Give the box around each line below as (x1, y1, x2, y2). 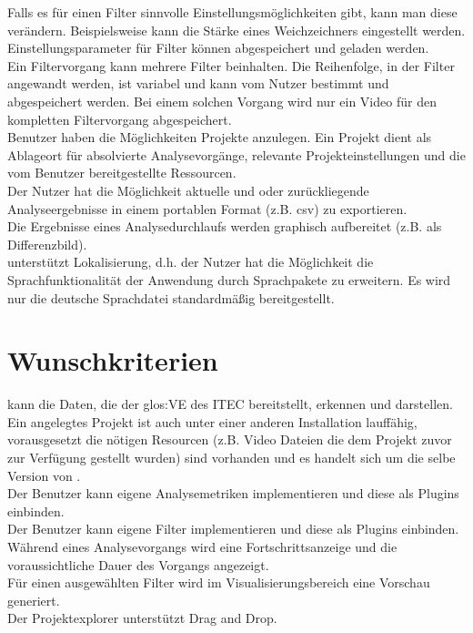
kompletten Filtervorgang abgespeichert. (7, 109, 232, 128)
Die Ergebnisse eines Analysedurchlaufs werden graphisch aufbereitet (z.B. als (7, 217, 442, 236)
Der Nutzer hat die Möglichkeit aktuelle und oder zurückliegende (7, 180, 369, 199)
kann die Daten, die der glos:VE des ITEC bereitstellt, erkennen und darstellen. (7, 394, 453, 413)
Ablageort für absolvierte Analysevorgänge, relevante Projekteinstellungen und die (7, 145, 466, 164)
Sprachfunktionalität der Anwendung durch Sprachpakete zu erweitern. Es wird (7, 270, 451, 289)
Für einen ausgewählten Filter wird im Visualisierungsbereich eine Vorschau (7, 573, 430, 592)
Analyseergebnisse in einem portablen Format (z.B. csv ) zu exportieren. (7, 199, 408, 218)
